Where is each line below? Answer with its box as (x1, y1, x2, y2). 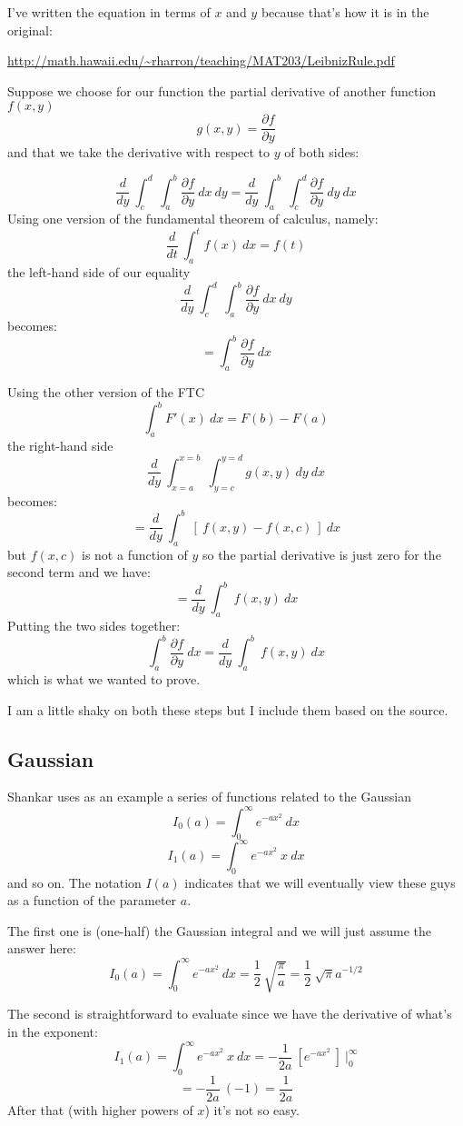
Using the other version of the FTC (7, 383, 205, 401)
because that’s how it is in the (261, 3, 429, 21)
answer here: (7, 939, 76, 958)
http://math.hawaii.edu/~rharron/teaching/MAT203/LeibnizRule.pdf (7, 51, 395, 70)
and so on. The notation (7, 872, 142, 892)
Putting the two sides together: (7, 616, 181, 635)
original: (7, 20, 53, 39)
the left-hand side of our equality (7, 263, 191, 282)
